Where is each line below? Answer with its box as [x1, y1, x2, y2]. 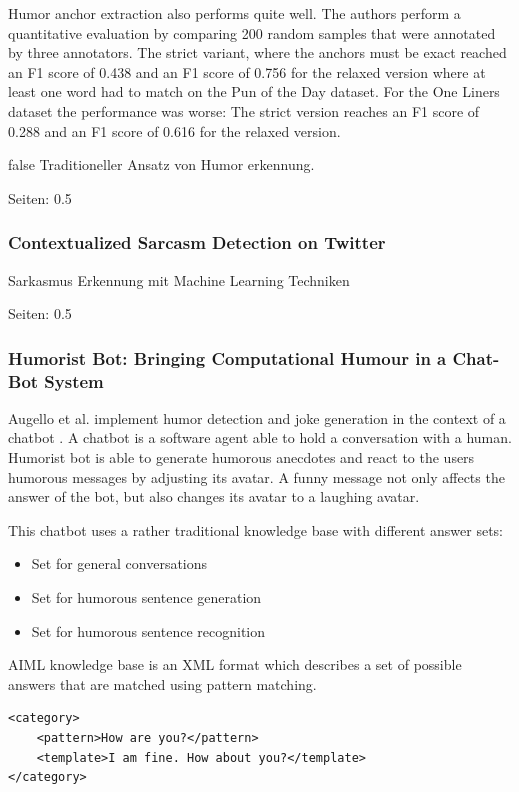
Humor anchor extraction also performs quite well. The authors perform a [8, 3, 461, 23]
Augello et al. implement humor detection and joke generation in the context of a [8, 407, 506, 428]
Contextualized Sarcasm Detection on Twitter [8, 230, 386, 255]
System [44, 368, 104, 393]
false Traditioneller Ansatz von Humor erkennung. [8, 154, 315, 175]
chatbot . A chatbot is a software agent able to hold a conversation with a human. [8, 427, 512, 448]
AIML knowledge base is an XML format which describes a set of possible [8, 654, 462, 675]
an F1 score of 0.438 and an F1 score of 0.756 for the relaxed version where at [8, 61, 486, 82]
